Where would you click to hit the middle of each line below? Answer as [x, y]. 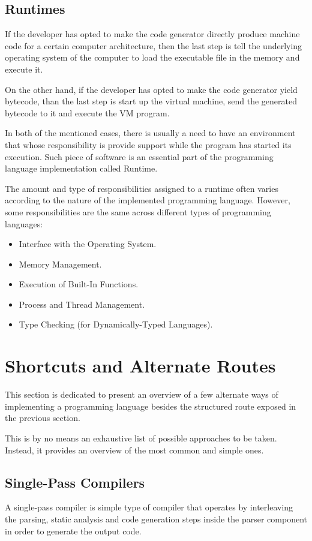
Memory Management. [60, 264]
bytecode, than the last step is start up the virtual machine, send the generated [151, 101]
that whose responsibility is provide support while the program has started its [148, 144]
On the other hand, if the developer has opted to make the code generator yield [151, 89]
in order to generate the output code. [73, 531]
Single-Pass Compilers [75, 482]
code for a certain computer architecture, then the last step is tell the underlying [154, 45]
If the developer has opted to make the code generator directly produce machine [152, 34]
